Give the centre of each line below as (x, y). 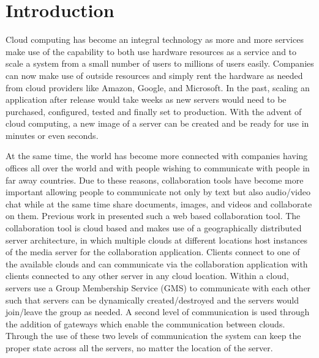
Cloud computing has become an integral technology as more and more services (155, 39)
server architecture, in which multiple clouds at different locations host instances (156, 240)
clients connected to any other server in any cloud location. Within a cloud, (147, 276)
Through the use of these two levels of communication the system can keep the (153, 336)
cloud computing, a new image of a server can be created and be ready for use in (157, 123)
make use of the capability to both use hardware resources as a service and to (151, 51)
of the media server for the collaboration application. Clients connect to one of (153, 252)
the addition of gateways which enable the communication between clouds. (145, 323)
